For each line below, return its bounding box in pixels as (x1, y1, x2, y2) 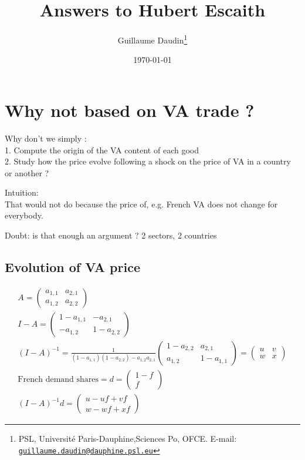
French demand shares (18, 375, 99, 384)
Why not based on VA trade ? (5, 98, 255, 122)
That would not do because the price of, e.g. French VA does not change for (5, 197, 278, 210)
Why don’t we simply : (5, 132, 87, 144)
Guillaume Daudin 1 (117, 32, 188, 46)
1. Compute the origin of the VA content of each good (5, 143, 199, 156)
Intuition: (5, 186, 39, 199)
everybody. (5, 209, 43, 221)
